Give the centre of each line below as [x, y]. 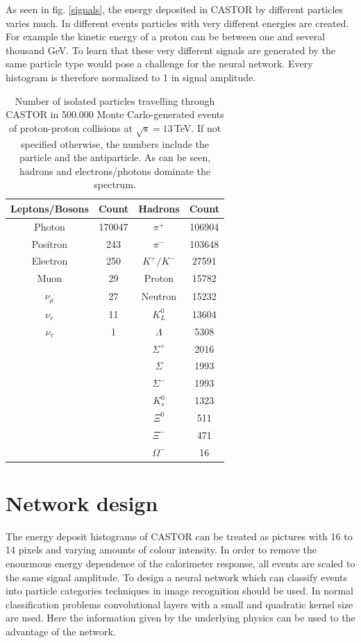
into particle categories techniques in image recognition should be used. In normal [179, 591]
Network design [82, 502]
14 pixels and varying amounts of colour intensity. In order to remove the [161, 550]
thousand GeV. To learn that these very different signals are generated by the [171, 50]
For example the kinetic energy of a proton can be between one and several [166, 36]
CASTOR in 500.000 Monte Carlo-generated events [115, 114]
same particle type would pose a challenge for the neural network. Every [159, 64]
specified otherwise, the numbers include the [115, 143]
